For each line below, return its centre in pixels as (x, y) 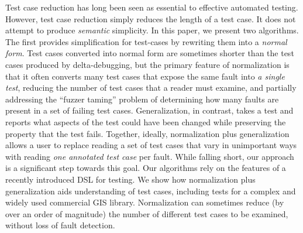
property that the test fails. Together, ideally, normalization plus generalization (147, 133)
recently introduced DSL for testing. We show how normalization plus (130, 179)
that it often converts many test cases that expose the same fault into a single (145, 76)
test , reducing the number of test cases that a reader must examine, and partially (151, 88)
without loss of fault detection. (60, 225)
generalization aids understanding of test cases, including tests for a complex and (151, 191)
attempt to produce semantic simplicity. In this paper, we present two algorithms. (152, 30)
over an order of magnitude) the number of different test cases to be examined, (147, 213)
